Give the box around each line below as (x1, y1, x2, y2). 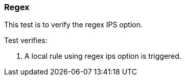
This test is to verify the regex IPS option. (4, 20, 143, 29)
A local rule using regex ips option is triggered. (25, 52, 181, 61)
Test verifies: (4, 36, 48, 45)
